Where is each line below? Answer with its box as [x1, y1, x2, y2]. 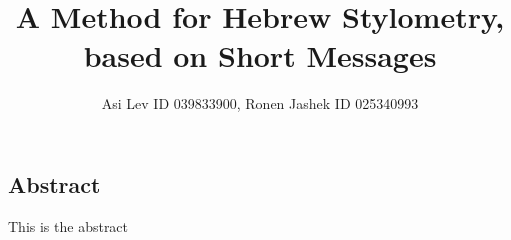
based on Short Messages [83, 35, 437, 76]
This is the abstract [8, 215, 129, 236]
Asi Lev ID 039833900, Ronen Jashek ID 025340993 [101, 93, 419, 114]
